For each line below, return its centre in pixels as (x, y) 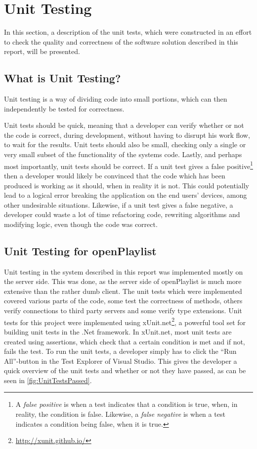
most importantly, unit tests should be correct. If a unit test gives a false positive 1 (128, 165)
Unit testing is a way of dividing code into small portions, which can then (116, 99)
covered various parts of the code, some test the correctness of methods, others (123, 301)
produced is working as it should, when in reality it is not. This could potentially (127, 185)
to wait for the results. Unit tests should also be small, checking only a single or (125, 144)
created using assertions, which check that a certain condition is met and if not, (125, 341)
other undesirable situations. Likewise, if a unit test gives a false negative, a (119, 204)
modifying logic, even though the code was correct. (81, 224)
